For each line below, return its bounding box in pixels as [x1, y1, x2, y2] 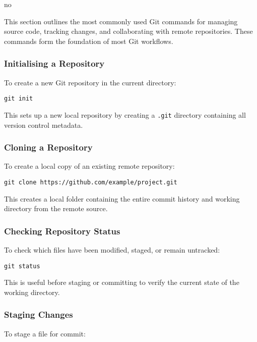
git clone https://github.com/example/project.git [4, 178, 177, 186]
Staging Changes [4, 308, 73, 321]
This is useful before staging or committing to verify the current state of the [4, 277, 239, 287]
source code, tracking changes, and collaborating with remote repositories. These [4, 26, 253, 36]
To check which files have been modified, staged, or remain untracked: [4, 244, 220, 255]
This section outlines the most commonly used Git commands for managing [4, 16, 238, 26]
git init [4, 95, 33, 103]
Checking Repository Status [4, 224, 120, 237]
